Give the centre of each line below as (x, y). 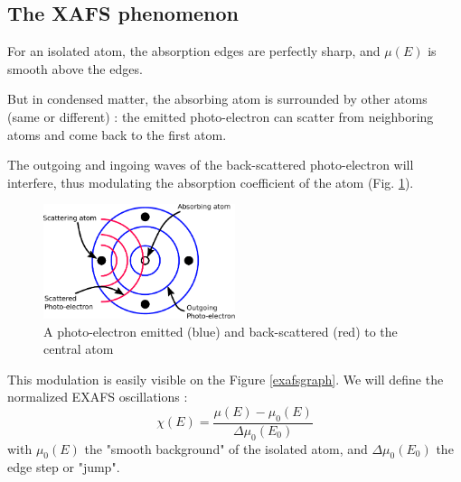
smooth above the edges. (75, 68)
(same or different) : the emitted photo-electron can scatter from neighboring (221, 116)
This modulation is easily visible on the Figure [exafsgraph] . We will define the (226, 379)
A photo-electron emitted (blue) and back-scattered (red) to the (221, 331)
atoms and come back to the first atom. (117, 134)
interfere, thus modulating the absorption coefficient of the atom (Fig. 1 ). (211, 182)
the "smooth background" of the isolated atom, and (226, 448)
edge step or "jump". (64, 467)
